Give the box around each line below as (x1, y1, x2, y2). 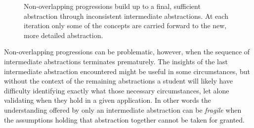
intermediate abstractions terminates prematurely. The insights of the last (4, 56, 228, 66)
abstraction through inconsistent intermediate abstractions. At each (24, 10, 228, 21)
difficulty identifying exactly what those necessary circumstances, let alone (4, 85, 229, 95)
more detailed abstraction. (24, 30, 103, 40)
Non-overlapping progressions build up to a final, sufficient (24, 1, 201, 11)
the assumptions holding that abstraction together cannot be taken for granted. (4, 114, 245, 125)
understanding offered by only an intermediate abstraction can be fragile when (4, 104, 242, 115)
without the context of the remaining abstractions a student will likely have (4, 76, 233, 86)
